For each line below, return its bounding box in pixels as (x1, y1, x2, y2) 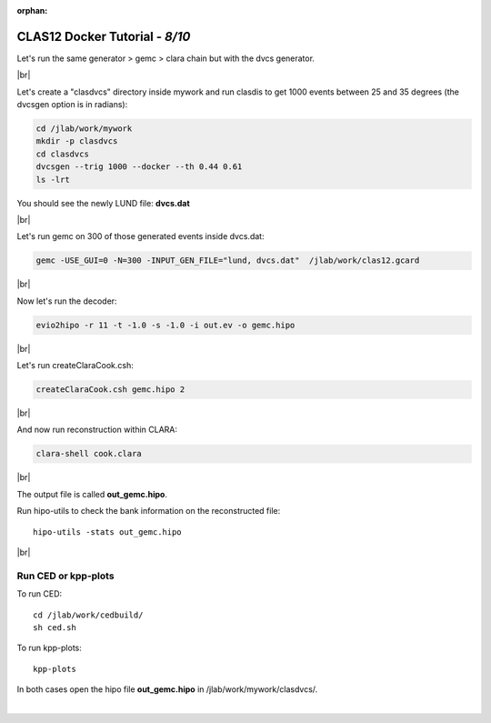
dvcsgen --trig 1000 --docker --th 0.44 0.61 (35, 162, 243, 172)
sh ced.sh (33, 622, 76, 632)
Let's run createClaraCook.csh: (16, 360, 134, 371)
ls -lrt (35, 174, 70, 185)
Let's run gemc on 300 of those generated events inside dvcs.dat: (16, 231, 265, 242)
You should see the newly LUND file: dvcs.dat (16, 197, 190, 208)
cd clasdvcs (35, 148, 90, 159)
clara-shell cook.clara (35, 448, 143, 459)
